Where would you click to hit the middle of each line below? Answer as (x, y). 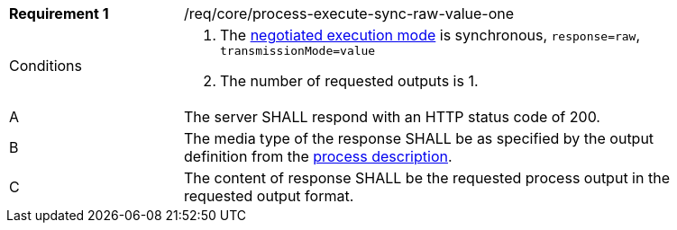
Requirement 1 (59, 13)
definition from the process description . (318, 156)
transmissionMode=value (298, 51)
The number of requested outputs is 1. (349, 81)
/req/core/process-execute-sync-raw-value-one (349, 13)
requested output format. (269, 196)
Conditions (46, 65)
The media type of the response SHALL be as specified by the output (419, 138)
